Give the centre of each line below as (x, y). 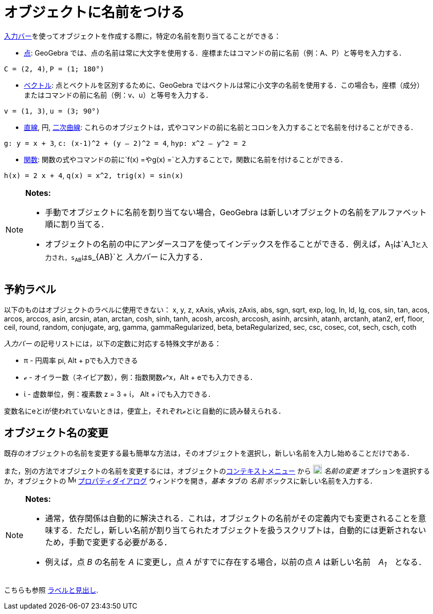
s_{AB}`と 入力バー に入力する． (148, 257)
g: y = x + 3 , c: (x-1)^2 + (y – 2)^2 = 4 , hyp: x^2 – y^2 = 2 (125, 143)
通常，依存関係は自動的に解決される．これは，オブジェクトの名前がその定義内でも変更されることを (232, 519)
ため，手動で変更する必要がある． (109, 542)
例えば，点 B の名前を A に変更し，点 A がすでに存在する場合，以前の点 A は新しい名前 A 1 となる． (236, 563)
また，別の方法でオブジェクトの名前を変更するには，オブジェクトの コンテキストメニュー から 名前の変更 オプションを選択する (217, 471)
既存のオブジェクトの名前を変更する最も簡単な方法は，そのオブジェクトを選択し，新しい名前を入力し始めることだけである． (209, 453)
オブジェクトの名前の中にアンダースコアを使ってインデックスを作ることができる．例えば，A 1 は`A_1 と (233, 245)
